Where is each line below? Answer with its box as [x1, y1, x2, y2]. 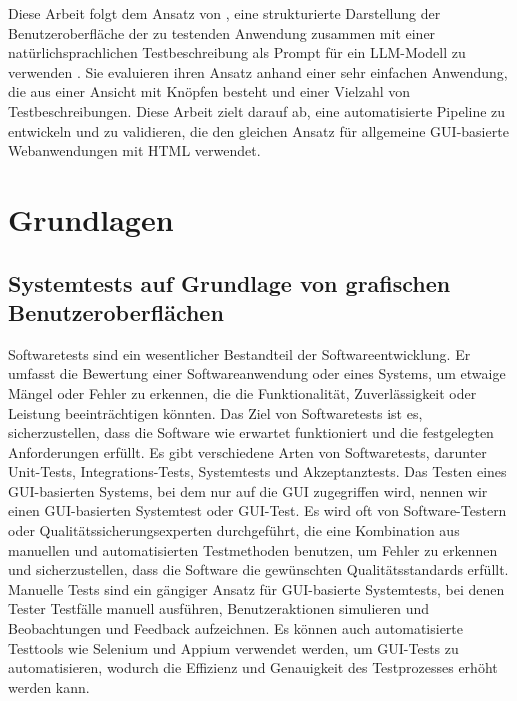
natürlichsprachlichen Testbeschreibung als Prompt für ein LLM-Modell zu [8, 42, 466, 63]
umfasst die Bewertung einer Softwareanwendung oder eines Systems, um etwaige [8, 363, 506, 384]
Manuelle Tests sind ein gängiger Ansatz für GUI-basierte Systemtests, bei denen [8, 578, 505, 599]
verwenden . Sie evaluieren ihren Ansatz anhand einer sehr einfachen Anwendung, [8, 61, 508, 82]
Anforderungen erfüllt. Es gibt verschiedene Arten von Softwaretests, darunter [8, 441, 487, 462]
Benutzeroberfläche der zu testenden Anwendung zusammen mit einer [8, 22, 436, 43]
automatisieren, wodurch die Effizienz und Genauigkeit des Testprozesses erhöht [8, 657, 498, 678]
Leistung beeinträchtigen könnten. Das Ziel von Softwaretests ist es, [8, 402, 423, 423]
